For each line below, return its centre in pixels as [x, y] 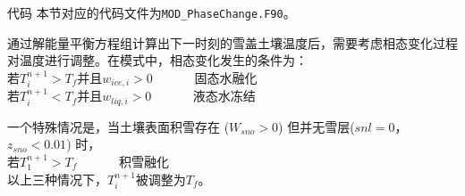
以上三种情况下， [57, 179]
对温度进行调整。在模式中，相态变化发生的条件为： [157, 60]
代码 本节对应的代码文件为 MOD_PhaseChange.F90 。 [152, 12]
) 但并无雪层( [317, 126]
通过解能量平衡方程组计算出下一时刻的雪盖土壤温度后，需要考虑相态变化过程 [232, 42]
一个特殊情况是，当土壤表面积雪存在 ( [118, 126]
